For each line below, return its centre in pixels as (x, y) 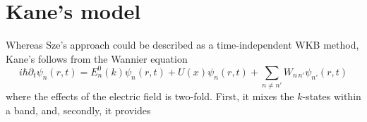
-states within (332, 96)
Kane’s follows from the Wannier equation (97, 58)
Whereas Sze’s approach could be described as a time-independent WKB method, (182, 45)
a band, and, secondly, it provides (78, 110)
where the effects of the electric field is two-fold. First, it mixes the (150, 96)
